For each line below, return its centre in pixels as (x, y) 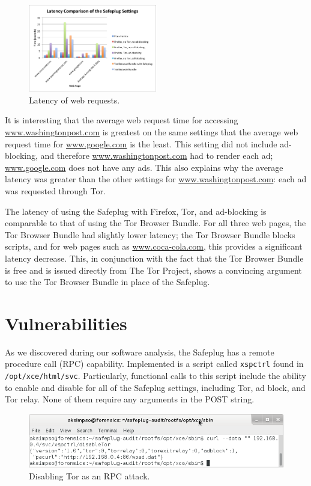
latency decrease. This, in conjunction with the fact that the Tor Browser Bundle (154, 258)
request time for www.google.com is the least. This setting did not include (141, 143)
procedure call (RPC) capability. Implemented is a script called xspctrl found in (154, 364)
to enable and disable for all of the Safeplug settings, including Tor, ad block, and (155, 387)
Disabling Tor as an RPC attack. (89, 475)
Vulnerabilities (66, 323)
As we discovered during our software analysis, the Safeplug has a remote (140, 352)
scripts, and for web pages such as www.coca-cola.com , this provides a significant (154, 246)
